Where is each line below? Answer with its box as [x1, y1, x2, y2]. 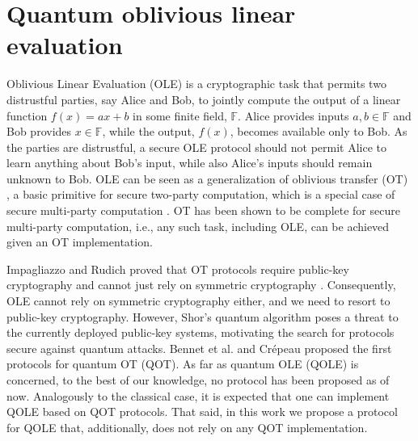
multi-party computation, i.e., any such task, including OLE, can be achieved [6, 217, 390, 234]
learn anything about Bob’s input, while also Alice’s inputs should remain [6, 154, 373, 171]
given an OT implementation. [6, 233, 153, 250]
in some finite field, [133, 107, 227, 124]
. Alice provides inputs [238, 107, 349, 124]
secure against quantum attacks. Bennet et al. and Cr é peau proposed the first [6, 339, 392, 356]
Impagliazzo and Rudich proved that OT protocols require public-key [6, 260, 349, 277]
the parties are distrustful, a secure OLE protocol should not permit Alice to [6, 138, 387, 155]
